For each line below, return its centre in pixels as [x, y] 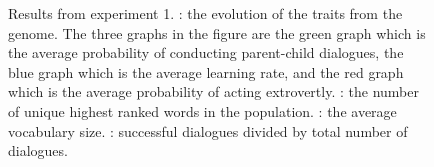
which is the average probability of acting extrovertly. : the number [213, 91]
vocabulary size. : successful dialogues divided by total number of [208, 130]
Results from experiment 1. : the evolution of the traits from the [205, 13]
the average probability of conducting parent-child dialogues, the [206, 52]
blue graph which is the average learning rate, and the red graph [206, 71]
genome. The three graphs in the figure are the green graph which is [217, 32]
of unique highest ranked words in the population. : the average [202, 110]
